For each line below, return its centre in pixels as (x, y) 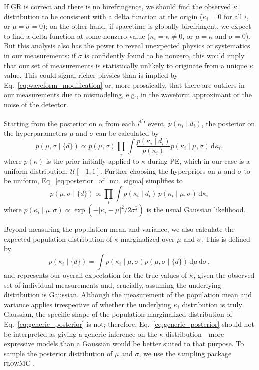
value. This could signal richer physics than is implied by (91, 75)
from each (120, 123)
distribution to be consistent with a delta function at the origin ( (103, 16)
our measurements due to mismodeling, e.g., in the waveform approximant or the (128, 95)
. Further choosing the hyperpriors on (158, 171)
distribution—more (195, 334)
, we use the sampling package (185, 353)
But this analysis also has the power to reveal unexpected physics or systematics (127, 46)
